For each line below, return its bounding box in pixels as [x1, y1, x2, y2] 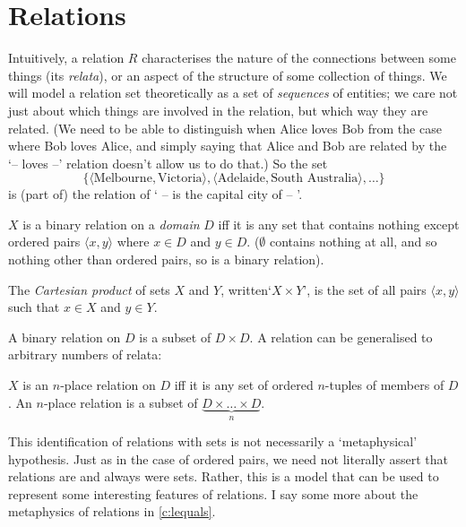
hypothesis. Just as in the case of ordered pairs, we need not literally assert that [8, 449, 448, 468]
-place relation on [60, 376, 156, 394]
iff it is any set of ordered [174, 376, 314, 394]
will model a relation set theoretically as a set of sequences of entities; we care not [8, 83, 458, 102]
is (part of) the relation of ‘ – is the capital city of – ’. [8, 185, 303, 203]
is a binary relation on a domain [22, 214, 200, 233]
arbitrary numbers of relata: [8, 345, 162, 364]
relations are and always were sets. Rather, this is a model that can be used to [8, 467, 439, 486]
